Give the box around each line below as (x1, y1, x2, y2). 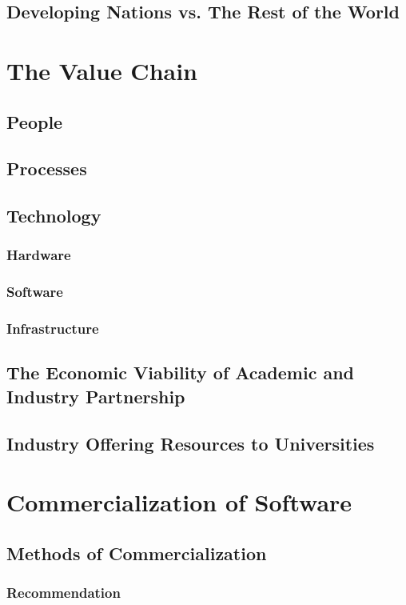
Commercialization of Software (6, 486, 352, 519)
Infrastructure (6, 319, 99, 339)
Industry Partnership (6, 383, 185, 408)
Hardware (6, 245, 71, 265)
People (6, 109, 63, 134)
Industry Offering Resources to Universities (6, 431, 375, 455)
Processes (6, 156, 87, 181)
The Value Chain (6, 54, 198, 86)
